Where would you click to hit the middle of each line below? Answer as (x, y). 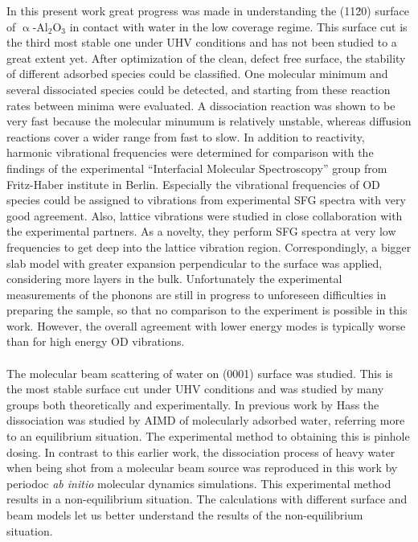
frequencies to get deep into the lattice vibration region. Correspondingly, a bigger (209, 246)
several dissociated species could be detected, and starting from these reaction (199, 89)
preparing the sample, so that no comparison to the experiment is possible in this (207, 310)
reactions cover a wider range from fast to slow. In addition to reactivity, (186, 136)
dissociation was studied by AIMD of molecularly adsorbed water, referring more (206, 420)
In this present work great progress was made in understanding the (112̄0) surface (208, 10)
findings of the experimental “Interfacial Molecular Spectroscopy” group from (197, 168)
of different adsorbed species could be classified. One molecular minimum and (197, 74)
